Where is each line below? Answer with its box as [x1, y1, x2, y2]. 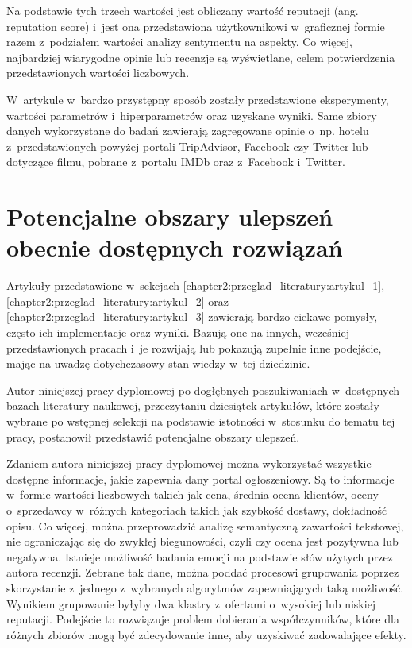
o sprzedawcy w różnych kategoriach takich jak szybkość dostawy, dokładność [6, 501, 387, 518]
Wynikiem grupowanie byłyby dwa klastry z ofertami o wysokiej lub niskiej [6, 595, 376, 611]
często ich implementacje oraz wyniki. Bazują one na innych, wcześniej [6, 324, 349, 341]
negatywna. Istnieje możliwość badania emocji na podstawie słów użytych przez [6, 548, 393, 565]
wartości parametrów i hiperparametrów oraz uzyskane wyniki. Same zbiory [6, 106, 377, 123]
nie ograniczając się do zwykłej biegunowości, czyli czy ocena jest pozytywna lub [6, 533, 399, 550]
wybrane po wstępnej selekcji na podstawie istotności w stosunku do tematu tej [6, 413, 395, 429]
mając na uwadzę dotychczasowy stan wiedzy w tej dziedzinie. [6, 355, 310, 372]
